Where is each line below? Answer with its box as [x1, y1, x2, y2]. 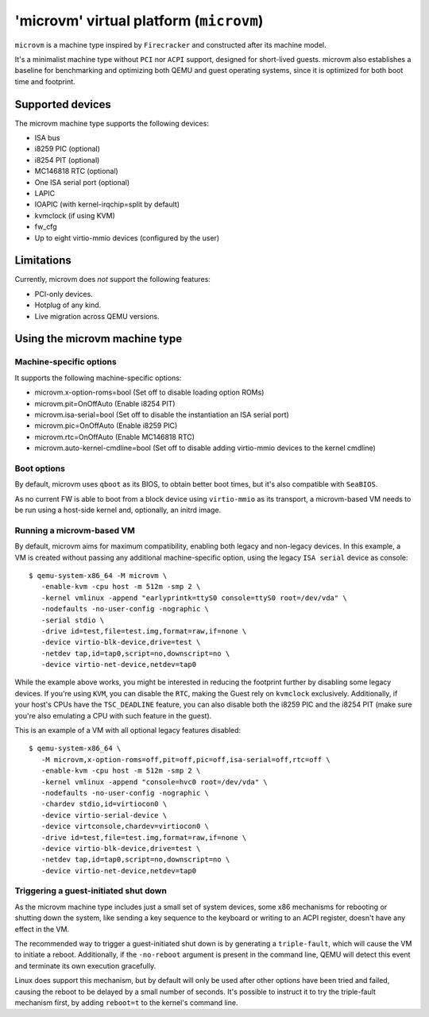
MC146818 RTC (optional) [34, 167, 118, 176]
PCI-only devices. [34, 289, 93, 299]
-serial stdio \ [41, 615, 105, 625]
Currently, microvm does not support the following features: [14, 275, 211, 284]
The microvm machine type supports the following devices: [14, 118, 210, 128]
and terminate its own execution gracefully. [14, 961, 157, 970]
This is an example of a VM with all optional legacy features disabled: [14, 726, 242, 735]
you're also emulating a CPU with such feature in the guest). [14, 711, 212, 720]
